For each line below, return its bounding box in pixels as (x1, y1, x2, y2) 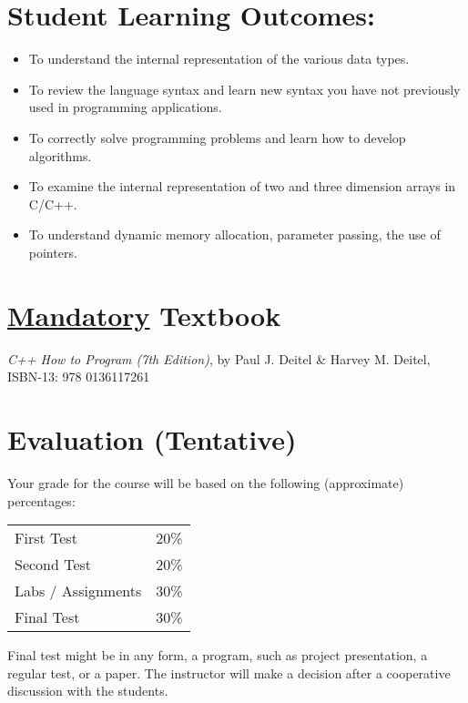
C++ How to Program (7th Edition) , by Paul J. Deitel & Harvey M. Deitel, (7, 349, 431, 368)
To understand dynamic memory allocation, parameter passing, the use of (28, 225, 441, 244)
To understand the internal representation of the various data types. (28, 49, 410, 68)
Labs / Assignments (15, 580, 142, 602)
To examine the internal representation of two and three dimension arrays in (28, 177, 456, 196)
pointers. (28, 242, 77, 261)
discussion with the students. (7, 681, 168, 700)
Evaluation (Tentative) (7, 420, 297, 457)
